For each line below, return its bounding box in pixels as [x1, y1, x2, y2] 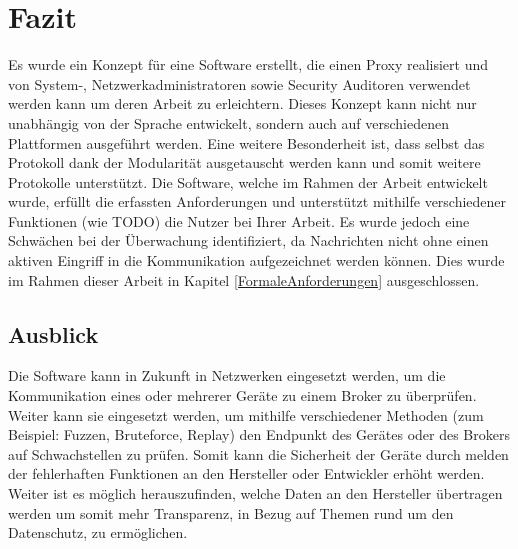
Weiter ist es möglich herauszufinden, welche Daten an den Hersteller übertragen [8, 483, 503, 504]
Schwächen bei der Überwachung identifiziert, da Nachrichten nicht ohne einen [8, 230, 489, 251]
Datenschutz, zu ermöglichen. [8, 522, 188, 543]
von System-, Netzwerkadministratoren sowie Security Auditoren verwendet [8, 73, 471, 94]
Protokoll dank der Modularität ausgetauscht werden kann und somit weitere [8, 152, 481, 173]
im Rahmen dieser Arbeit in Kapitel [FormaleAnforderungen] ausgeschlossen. [8, 269, 480, 290]
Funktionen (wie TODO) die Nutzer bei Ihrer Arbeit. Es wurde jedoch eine [8, 210, 470, 231]
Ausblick [8, 318, 99, 349]
